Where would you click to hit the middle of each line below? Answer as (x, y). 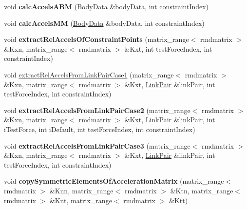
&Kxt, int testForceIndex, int (168, 48)
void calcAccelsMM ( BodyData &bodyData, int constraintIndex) (104, 23)
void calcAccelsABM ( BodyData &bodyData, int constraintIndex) (106, 6)
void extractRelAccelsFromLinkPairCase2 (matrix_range (97, 110)
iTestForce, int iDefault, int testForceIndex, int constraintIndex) (100, 129)
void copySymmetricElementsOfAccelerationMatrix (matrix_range (114, 181)
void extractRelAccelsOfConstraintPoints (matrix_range (96, 39)
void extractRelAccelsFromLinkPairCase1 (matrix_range (89, 74)
